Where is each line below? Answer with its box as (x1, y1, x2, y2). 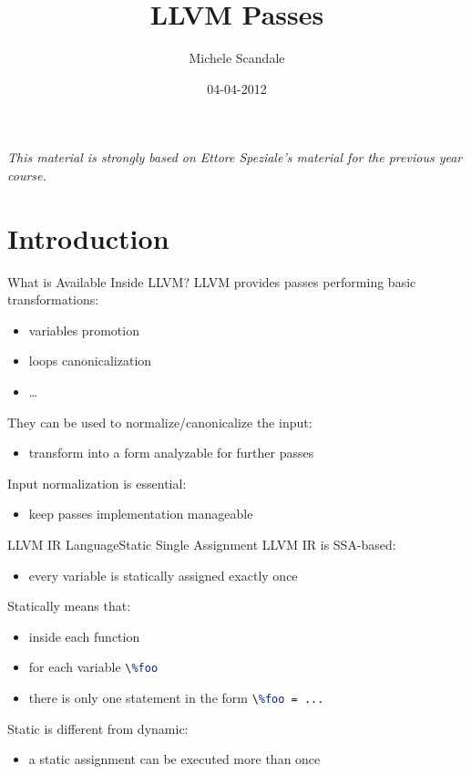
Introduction (7, 219, 169, 256)
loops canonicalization (28, 351, 152, 370)
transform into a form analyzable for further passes (28, 443, 314, 462)
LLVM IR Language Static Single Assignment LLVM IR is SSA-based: (7, 534, 396, 553)
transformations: (7, 290, 99, 309)
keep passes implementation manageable (28, 504, 253, 523)
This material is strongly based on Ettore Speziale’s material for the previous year (7, 148, 463, 167)
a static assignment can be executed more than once (28, 749, 321, 769)
